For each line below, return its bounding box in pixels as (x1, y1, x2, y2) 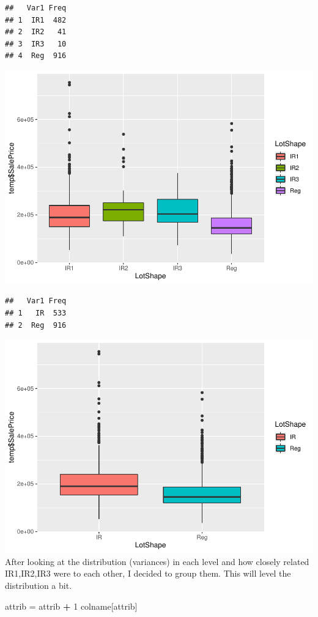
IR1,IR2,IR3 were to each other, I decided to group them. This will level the (5, 567, 291, 580)
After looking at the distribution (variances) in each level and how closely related (5, 555, 309, 567)
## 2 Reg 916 (5, 320, 67, 330)
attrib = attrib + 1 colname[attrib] (5, 599, 138, 612)
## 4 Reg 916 (5, 51, 67, 61)
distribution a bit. (5, 578, 72, 591)
